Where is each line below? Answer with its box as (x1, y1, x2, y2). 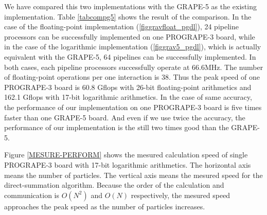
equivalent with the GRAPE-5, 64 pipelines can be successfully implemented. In (4, 51, 256, 62)
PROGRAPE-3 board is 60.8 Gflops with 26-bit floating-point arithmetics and (4, 81, 252, 92)
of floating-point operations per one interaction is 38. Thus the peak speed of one (4, 71, 260, 82)
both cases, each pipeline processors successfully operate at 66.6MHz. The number (4, 61, 263, 72)
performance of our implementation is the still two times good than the (4, 122, 229, 133)
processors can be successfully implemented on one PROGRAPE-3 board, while (4, 31, 255, 42)
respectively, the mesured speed (131, 189, 230, 200)
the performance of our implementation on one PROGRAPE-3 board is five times (4, 101, 262, 112)
